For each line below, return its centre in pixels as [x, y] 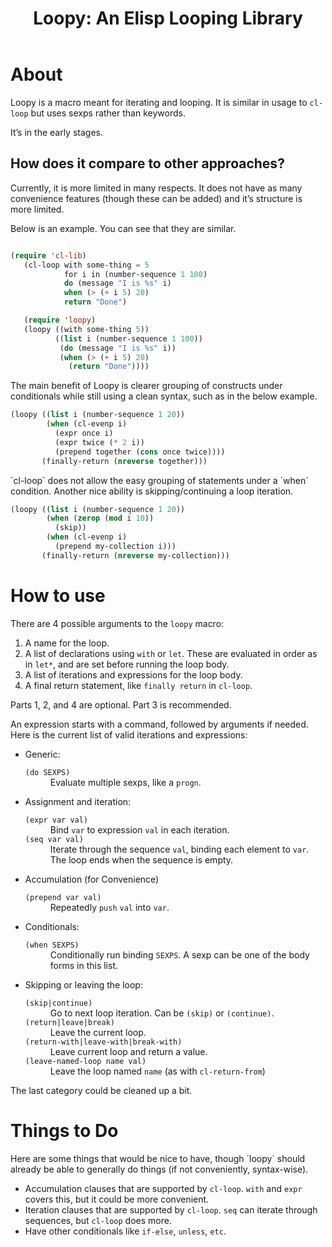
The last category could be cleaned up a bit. [101, 1090]
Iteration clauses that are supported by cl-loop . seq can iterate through [171, 1209]
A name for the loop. [67, 643]
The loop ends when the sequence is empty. [141, 859]
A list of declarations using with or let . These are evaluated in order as [171, 653]
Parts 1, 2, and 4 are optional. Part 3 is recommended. [121, 704]
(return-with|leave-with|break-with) [103, 1042]
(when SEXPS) [52, 945]
